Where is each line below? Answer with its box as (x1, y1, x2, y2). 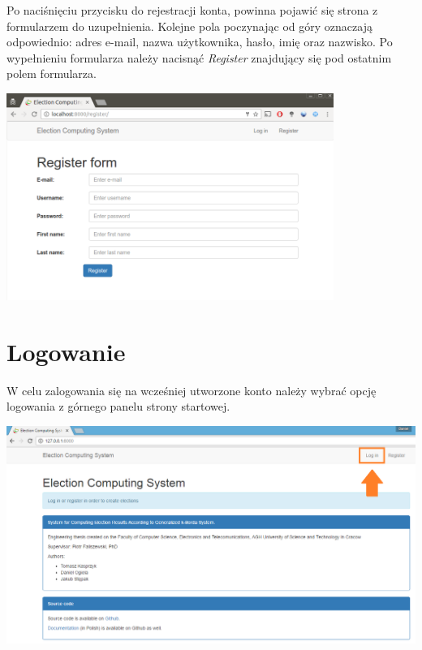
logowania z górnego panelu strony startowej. (6, 398, 230, 415)
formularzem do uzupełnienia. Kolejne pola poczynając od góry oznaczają (6, 17, 372, 34)
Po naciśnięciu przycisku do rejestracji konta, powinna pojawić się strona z (6, 2, 378, 18)
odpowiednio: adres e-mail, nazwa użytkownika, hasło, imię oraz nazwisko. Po (6, 33, 393, 50)
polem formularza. (6, 65, 97, 82)
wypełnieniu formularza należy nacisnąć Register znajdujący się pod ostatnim (6, 49, 392, 66)
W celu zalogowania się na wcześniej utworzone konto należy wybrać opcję (6, 381, 377, 398)
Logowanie (6, 334, 126, 368)
